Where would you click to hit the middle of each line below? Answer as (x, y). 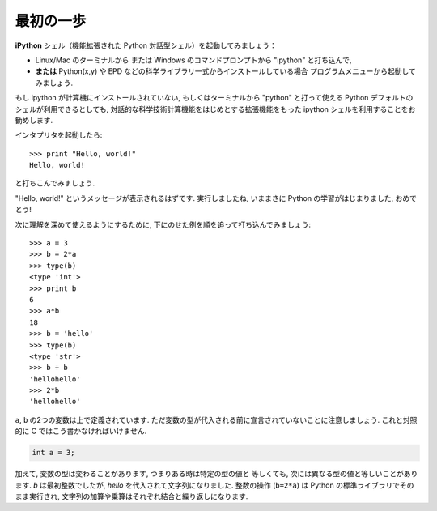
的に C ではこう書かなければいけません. (81, 431)
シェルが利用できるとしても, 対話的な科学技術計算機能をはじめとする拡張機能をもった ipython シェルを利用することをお (215, 109)
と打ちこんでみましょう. (55, 183)
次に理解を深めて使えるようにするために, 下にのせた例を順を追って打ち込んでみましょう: (163, 224)
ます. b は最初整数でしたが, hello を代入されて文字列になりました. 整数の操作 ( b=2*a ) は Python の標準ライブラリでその (214, 485)
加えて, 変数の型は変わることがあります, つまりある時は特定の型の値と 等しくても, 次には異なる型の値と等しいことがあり (216, 474)
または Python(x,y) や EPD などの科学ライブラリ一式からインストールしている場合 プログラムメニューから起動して (225, 71)
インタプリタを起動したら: (59, 135)
